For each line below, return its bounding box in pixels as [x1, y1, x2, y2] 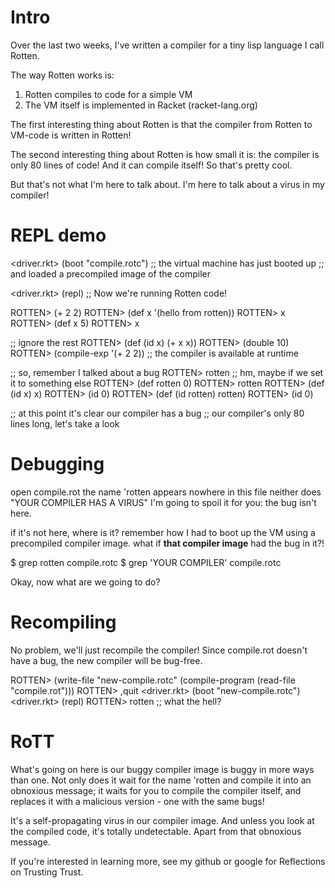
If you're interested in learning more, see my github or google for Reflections [10, 855, 326, 867]
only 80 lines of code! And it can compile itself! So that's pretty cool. [10, 159, 293, 171]
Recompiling [10, 611, 117, 633]
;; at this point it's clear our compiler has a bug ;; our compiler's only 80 [10, 407, 305, 419]
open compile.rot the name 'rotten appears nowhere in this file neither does [10, 486, 322, 498]
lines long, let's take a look [10, 417, 120, 430]
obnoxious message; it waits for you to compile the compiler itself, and [10, 784, 302, 796]
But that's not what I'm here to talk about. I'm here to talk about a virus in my [10, 178, 325, 190]
